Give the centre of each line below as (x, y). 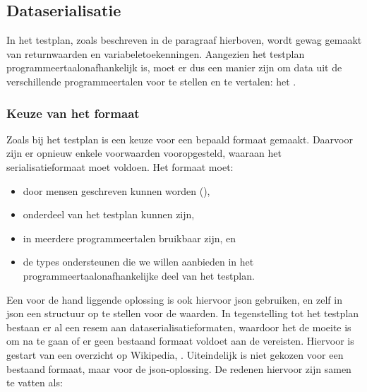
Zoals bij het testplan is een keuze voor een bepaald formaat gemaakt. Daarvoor (180, 139)
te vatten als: (35, 382)
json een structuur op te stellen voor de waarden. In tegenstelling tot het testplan (183, 313)
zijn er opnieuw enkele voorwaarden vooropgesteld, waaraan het (144, 153)
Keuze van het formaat (73, 113)
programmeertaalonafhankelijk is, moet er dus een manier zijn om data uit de (174, 67)
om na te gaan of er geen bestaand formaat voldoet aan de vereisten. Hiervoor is (180, 341)
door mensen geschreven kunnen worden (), (116, 190)
